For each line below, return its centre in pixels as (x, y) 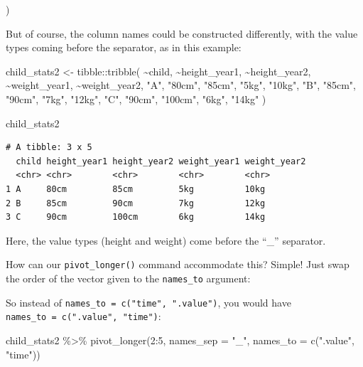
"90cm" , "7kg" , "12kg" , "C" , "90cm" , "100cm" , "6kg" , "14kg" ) (136, 99)
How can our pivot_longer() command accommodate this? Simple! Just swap (178, 264)
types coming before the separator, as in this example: (124, 47)
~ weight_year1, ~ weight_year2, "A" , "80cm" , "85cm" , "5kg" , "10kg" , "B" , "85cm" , (181, 85)
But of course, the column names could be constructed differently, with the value (182, 33)
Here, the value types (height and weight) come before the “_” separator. (166, 240)
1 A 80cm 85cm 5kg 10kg (136, 189)
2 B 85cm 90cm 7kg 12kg (136, 203)
